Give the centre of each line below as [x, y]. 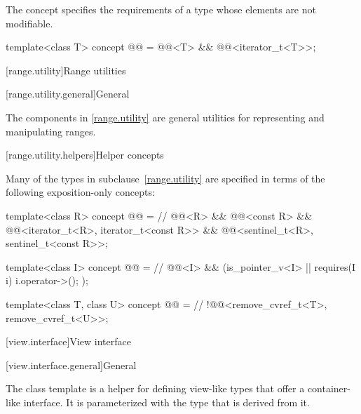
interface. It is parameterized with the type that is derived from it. [166, 402]
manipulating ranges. [51, 131]
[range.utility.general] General [68, 94]
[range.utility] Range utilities [66, 70]
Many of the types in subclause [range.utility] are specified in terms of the [165, 178]
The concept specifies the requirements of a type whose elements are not [161, 9]
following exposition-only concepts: [80, 192]
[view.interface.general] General [71, 365]
